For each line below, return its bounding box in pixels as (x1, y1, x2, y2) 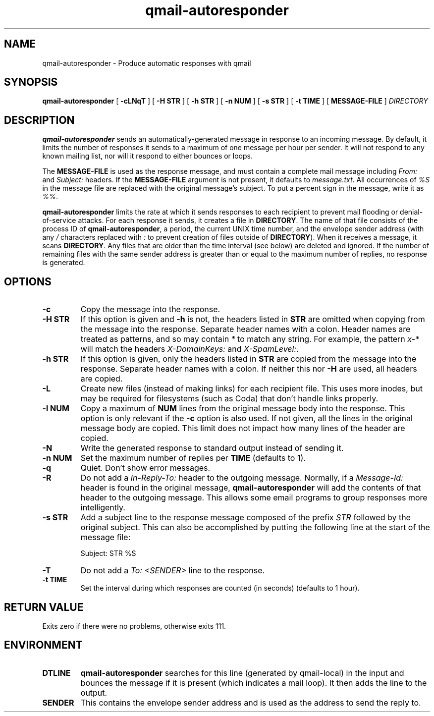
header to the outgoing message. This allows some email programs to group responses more (80, 493, 428, 503)
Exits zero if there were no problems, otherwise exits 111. (42, 621, 226, 630)
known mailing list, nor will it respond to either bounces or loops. (42, 152, 253, 161)
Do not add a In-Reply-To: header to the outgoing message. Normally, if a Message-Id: (80, 473, 403, 483)
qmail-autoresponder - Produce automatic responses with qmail (42, 58, 251, 67)
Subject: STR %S (80, 549, 136, 558)
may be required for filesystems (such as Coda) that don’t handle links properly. (80, 393, 379, 404)
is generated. (42, 258, 85, 267)
